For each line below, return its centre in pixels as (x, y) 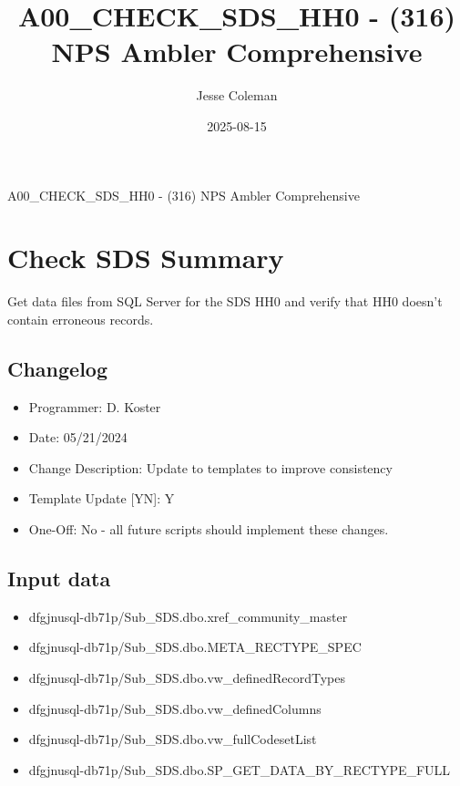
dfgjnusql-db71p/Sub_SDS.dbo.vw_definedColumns (175, 708)
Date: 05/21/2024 (78, 437)
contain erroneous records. (81, 319)
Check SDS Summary (146, 258)
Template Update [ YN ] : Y (102, 498)
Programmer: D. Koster (95, 406)
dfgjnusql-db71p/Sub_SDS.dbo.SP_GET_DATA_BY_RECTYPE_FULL (240, 769)
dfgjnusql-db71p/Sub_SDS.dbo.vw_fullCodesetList (173, 739)
